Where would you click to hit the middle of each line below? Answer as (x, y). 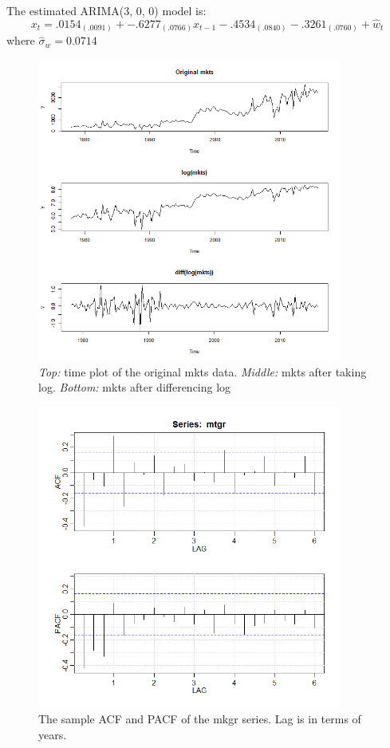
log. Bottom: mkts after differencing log (135, 387)
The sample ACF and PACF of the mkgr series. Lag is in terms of (200, 719)
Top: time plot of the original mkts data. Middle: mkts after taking (203, 371)
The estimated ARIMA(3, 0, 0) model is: (106, 10)
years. (53, 734)
